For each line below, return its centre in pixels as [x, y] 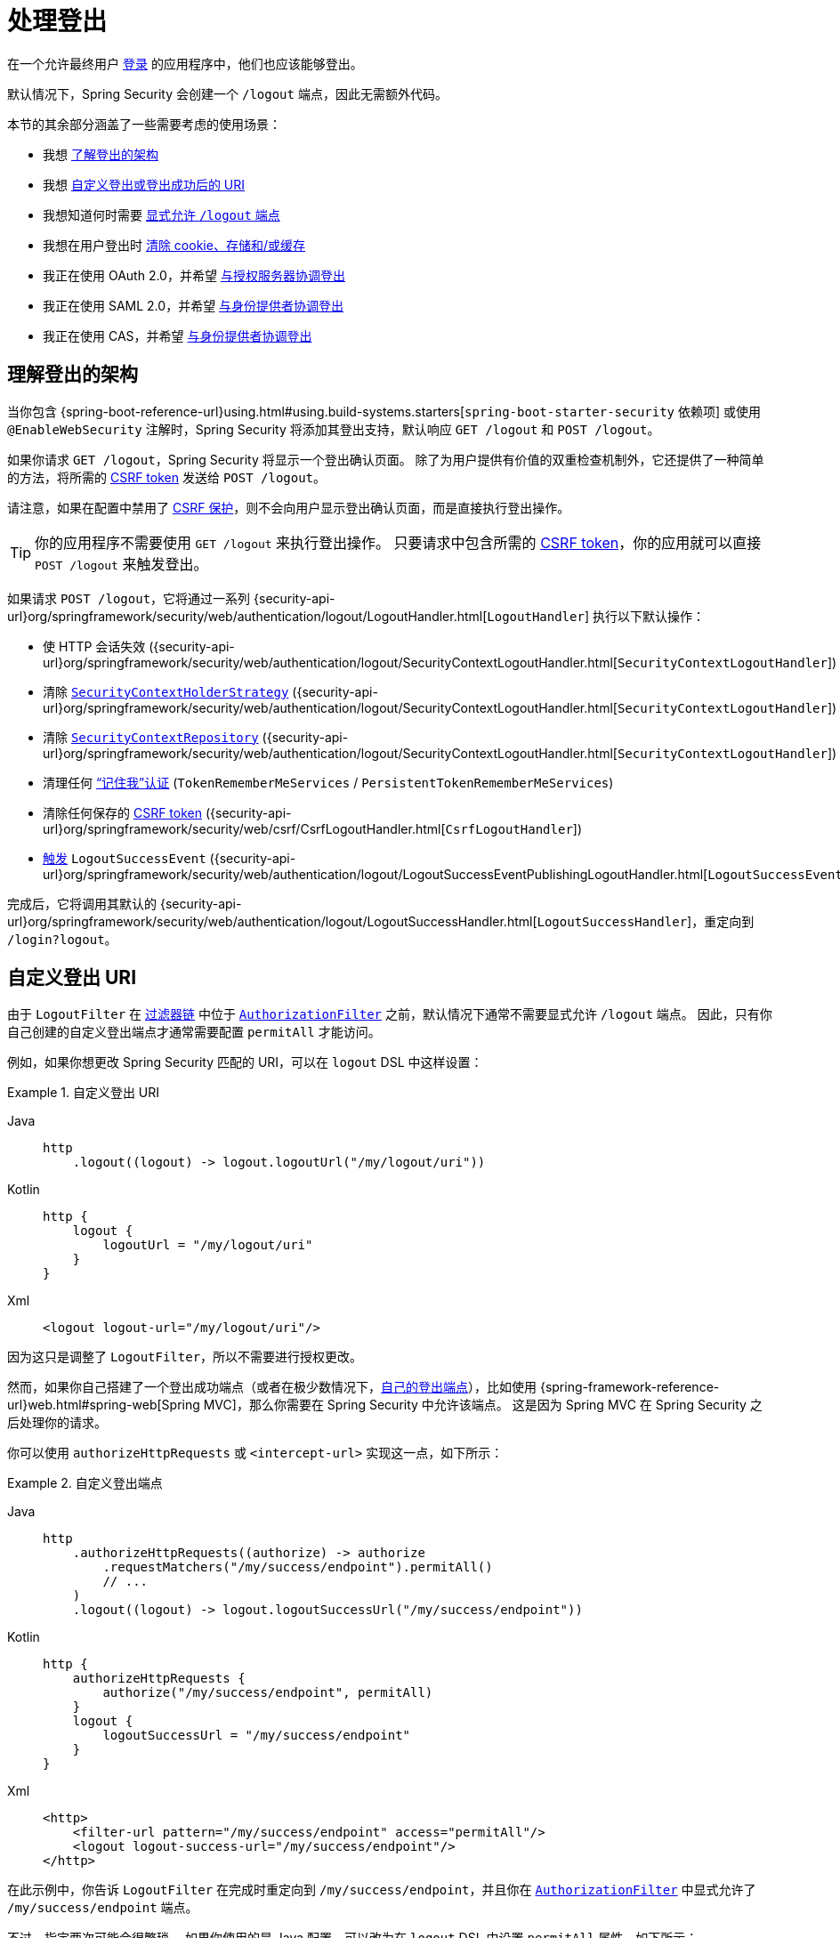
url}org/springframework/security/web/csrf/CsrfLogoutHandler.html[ [244, 828]
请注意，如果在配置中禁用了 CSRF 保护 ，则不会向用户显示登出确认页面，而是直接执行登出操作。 [289, 507]
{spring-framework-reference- [630, 1387]
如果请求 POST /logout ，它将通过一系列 [129, 598]
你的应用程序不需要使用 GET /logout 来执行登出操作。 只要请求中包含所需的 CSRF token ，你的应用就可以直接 [398, 542]
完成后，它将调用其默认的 [82, 903]
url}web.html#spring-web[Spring [104, 1405]
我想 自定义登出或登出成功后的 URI [144, 184]
